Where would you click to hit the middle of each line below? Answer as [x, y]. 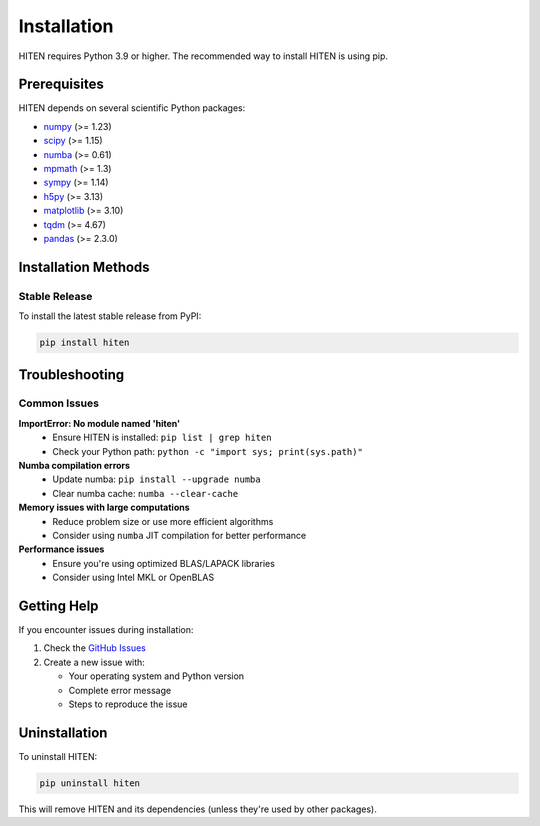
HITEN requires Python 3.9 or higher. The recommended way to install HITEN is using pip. [203, 56]
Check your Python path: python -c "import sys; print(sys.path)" [208, 451]
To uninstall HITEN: [58, 756]
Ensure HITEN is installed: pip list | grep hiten [162, 437]
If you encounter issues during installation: [106, 630]
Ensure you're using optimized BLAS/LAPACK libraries [163, 563]
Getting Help [58, 605]
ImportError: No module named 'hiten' [99, 423]
